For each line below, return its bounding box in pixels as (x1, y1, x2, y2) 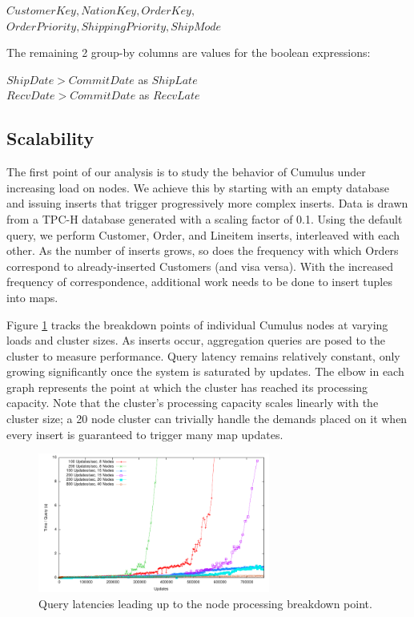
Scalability (6, 126, 94, 151)
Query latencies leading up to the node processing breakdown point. (38, 595, 372, 611)
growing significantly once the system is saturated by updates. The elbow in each (6, 363, 404, 380)
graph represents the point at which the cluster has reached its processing (6, 378, 368, 395)
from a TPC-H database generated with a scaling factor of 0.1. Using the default (6, 210, 403, 227)
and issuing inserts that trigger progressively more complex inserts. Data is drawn (6, 195, 408, 212)
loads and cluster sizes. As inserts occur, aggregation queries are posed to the (6, 332, 385, 349)
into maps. (6, 288, 58, 305)
